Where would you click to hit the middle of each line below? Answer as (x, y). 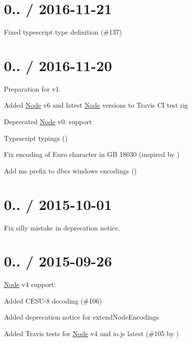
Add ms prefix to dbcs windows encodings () (70, 170)
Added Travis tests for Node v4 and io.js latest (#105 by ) (92, 333)
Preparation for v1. (33, 88)
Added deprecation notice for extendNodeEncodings (82, 317)
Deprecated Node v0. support (48, 122)
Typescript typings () (36, 138)
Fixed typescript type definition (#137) (63, 32)
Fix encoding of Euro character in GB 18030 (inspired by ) (92, 154)
